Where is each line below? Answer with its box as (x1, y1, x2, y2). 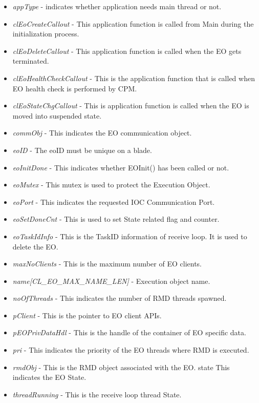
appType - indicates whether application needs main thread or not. (12, 1, 222, 11)
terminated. (12, 55, 49, 66)
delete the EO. (12, 241, 58, 252)
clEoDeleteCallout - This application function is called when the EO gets (12, 45, 242, 56)
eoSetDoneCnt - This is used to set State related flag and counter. (12, 214, 220, 224)
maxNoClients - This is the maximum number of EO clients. (12, 258, 202, 269)
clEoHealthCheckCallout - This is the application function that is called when (12, 72, 255, 83)
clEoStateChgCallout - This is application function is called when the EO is (12, 100, 249, 111)
